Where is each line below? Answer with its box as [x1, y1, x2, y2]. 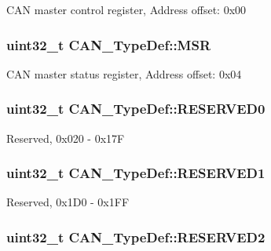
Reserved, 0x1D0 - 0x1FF [6, 194, 130, 210]
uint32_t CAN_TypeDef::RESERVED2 [6, 227, 266, 246]
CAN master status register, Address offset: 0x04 [6, 65, 242, 82]
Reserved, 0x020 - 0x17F [6, 129, 125, 146]
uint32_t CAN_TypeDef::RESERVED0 [6, 99, 266, 118]
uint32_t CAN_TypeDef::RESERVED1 [6, 163, 266, 183]
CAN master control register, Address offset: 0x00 [6, 2, 247, 17]
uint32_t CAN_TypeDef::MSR [6, 35, 211, 54]
